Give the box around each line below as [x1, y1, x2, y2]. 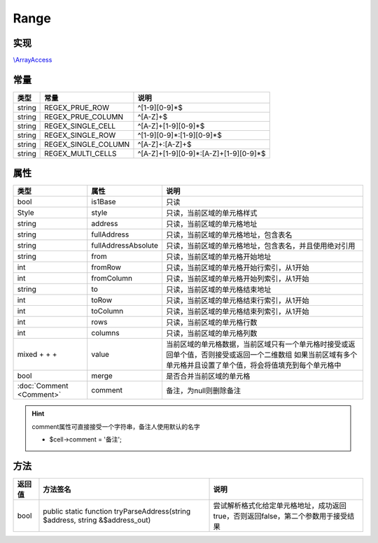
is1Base [91, 197, 116, 206]
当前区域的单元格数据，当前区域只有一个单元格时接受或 [165, 339, 349, 349]
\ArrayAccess [13, 56, 52, 64]
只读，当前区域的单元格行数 [165, 318, 258, 327]
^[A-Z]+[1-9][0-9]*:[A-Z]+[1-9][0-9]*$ [137, 148, 266, 158]
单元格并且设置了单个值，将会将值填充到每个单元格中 [165, 360, 342, 370]
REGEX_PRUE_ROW [44, 102, 110, 112]
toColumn [91, 306, 124, 316]
